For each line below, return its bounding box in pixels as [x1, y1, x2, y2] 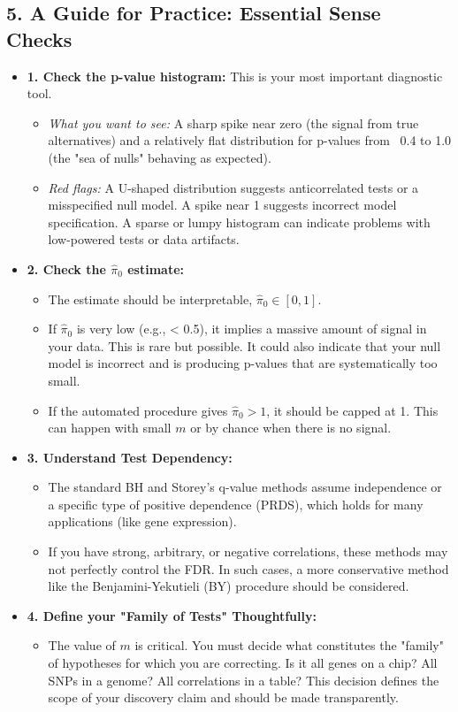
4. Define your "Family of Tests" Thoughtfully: [27, 606, 317, 624]
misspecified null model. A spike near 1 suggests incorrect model [48, 195, 397, 214]
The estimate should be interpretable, [48, 289, 253, 308]
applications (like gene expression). [48, 512, 237, 531]
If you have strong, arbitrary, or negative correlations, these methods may [48, 542, 448, 561]
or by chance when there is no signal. [190, 418, 392, 437]
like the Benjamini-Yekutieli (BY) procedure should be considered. [48, 577, 409, 595]
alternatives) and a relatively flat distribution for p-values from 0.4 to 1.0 [48, 131, 452, 149]
